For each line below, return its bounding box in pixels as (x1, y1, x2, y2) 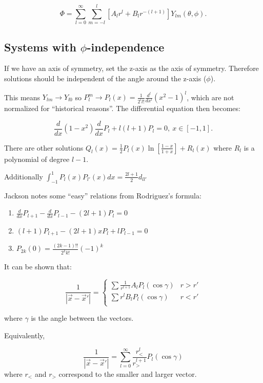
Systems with (4, 39, 76, 54)
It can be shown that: (4, 261, 72, 272)
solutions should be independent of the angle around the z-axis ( (4, 72, 207, 83)
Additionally (4, 171, 43, 181)
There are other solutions (4, 142, 84, 153)
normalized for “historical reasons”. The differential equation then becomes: (4, 103, 240, 114)
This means (4, 92, 41, 102)
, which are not (187, 92, 234, 102)
